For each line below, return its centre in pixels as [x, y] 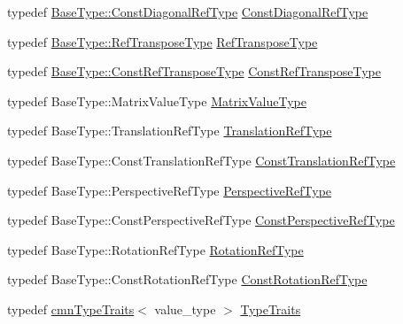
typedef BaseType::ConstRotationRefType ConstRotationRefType [187, 279]
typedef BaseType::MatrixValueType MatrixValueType [157, 100]
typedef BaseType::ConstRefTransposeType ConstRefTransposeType [194, 71]
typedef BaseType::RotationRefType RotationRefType [155, 249]
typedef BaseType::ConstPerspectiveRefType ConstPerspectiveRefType [201, 220]
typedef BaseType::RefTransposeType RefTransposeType [163, 41]
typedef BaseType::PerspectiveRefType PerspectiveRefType [170, 190]
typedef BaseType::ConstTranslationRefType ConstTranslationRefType [201, 160]
